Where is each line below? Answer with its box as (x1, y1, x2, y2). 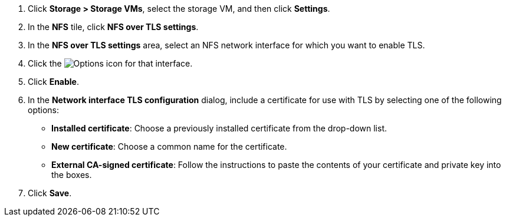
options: (28, 105, 60, 115)
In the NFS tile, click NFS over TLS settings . (28, 22, 199, 32)
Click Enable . (28, 77, 79, 87)
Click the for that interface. (28, 58, 193, 68)
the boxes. (51, 170, 92, 180)
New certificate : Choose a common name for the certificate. (51, 141, 287, 151)
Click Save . (28, 188, 72, 198)
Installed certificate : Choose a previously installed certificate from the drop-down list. (51, 123, 387, 133)
